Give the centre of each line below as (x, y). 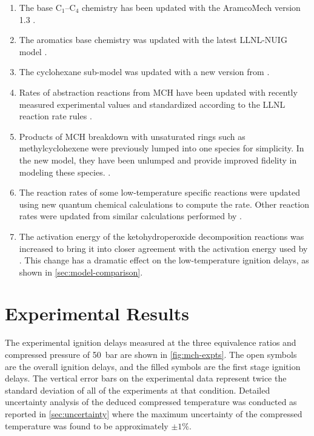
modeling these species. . (65, 172)
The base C (40, 7)
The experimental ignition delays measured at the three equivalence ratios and (151, 342)
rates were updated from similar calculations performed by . (131, 216)
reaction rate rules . (55, 116)
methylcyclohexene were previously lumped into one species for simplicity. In (162, 148)
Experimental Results (97, 313)
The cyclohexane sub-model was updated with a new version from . (144, 72)
